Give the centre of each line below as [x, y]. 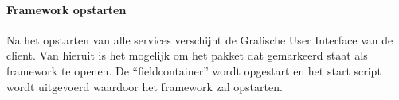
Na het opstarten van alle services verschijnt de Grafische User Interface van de [200, 39]
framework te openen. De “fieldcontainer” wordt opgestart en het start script [194, 70]
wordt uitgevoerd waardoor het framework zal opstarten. [145, 86]
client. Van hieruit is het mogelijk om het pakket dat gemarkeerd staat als [187, 55]
